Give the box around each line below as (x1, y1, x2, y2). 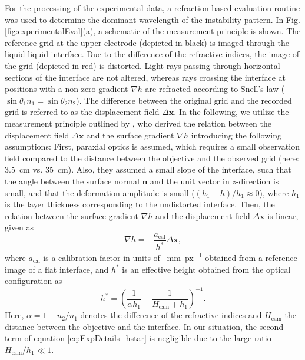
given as (5, 221, 34, 233)
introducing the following (191, 128, 281, 141)
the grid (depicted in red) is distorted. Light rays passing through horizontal (5, 59, 280, 71)
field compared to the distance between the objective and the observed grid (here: (5, 151, 300, 164)
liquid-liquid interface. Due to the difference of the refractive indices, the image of (5, 48, 300, 60)
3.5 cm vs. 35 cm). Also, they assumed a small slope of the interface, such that (5, 163, 291, 176)
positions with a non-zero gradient (5, 82, 128, 95)
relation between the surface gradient (5, 209, 138, 222)
